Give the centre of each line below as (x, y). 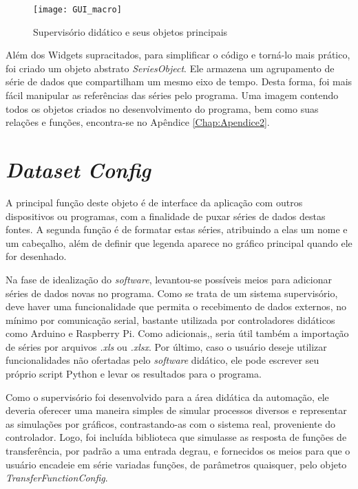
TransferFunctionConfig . (57, 478)
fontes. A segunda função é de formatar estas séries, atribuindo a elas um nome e (177, 229)
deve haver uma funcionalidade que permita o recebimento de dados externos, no (176, 306)
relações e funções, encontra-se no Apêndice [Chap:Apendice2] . (138, 122)
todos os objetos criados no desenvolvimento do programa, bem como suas (162, 108)
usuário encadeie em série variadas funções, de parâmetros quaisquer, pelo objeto (176, 464)
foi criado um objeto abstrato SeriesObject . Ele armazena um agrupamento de (170, 68)
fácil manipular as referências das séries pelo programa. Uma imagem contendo (172, 95)
